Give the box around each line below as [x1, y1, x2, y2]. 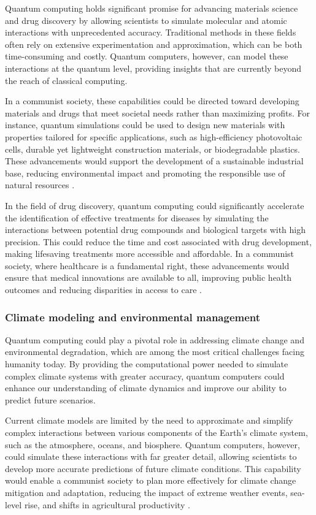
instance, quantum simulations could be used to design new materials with [5, 118, 285, 131]
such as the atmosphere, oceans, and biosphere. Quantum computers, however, [5, 438, 300, 451]
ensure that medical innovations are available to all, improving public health [5, 271, 291, 284]
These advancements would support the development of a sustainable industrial [5, 154, 304, 167]
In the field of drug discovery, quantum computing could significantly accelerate [5, 199, 304, 212]
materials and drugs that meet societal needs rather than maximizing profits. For [5, 106, 310, 119]
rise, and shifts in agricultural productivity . [24, 498, 190, 511]
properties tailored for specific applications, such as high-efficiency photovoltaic [5, 130, 303, 143]
